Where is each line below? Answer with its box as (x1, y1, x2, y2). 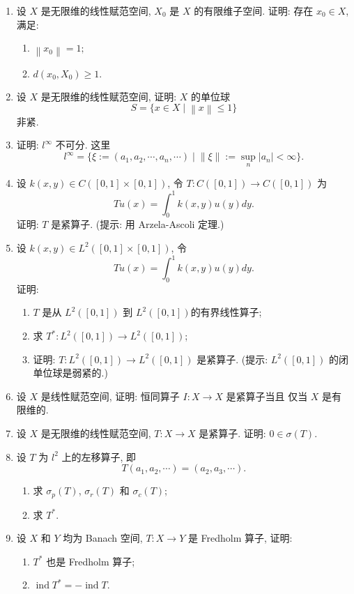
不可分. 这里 (55, 137, 111, 152)
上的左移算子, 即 (61, 449, 137, 464)
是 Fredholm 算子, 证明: (187, 531, 293, 545)
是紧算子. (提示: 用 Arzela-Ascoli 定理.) (51, 217, 224, 231)
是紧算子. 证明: (199, 426, 266, 441)
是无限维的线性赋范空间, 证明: (40, 89, 177, 103)
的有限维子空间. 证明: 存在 (194, 3, 314, 17)
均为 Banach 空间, (63, 531, 143, 545)
